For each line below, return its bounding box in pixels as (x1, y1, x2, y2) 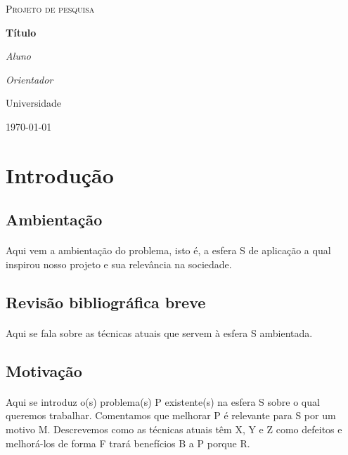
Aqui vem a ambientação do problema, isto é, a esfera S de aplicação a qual (6, 243, 331, 258)
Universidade (6, 95, 62, 110)
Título (6, 25, 37, 39)
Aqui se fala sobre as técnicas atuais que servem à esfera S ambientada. (6, 325, 313, 340)
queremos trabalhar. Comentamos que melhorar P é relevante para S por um (6, 408, 336, 423)
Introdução (6, 160, 114, 189)
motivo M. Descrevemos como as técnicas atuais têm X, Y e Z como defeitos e (6, 422, 342, 437)
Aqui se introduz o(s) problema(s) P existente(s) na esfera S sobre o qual (6, 394, 320, 409)
